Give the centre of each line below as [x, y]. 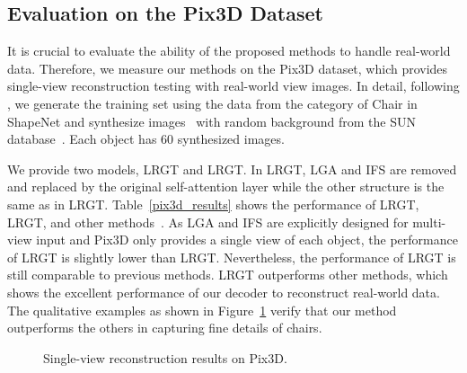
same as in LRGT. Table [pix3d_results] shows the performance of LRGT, [213, 204]
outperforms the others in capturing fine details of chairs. [165, 328]
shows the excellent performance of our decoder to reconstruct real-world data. [224, 292]
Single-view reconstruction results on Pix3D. [165, 357]
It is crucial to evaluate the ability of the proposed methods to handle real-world [229, 51]
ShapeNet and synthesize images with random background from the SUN [211, 121]
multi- [429, 222]
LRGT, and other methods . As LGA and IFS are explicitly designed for [208, 222]
